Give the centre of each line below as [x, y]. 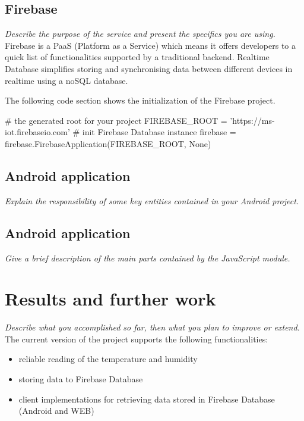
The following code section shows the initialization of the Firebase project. [140, 100]
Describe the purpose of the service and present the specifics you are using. [140, 34]
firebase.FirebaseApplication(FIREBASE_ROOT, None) [108, 143]
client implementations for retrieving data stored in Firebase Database [147, 399]
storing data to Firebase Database [81, 379]
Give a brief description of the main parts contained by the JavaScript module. [148, 258]
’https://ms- [252, 120]
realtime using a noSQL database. [66, 80]
